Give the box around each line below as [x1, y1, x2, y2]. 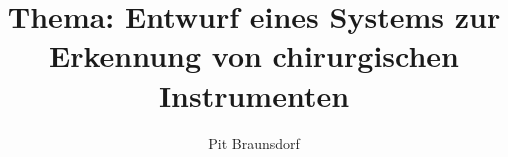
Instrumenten [158, 74, 350, 115]
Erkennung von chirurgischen [49, 35, 459, 76]
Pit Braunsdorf [208, 132, 300, 153]
